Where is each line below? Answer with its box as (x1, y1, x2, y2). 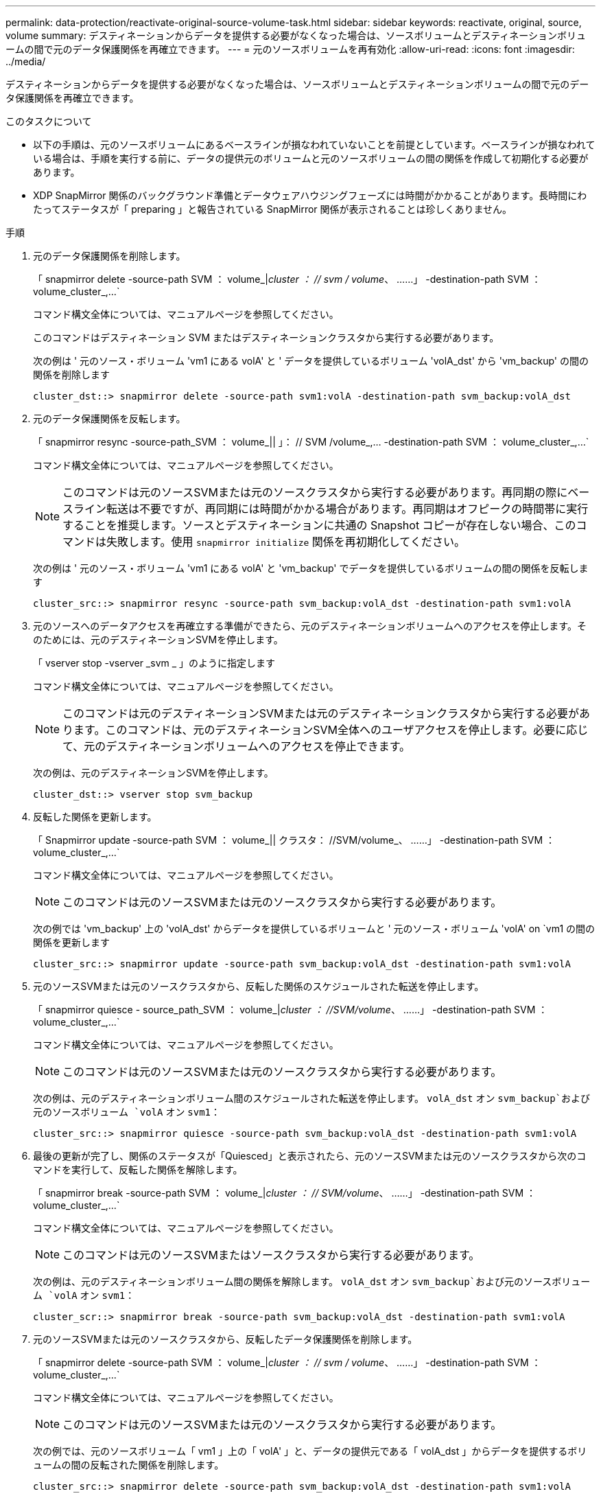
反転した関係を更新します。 (33, 811, 157, 822)
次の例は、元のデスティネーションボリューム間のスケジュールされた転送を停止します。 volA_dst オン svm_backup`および (33, 1092, 591, 1104)
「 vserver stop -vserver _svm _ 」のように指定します (33, 657, 276, 669)
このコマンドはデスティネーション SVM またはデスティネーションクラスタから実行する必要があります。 (33, 332, 499, 343)
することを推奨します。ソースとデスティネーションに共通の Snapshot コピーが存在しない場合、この (62, 518, 576, 532)
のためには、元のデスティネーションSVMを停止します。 (33, 634, 283, 645)
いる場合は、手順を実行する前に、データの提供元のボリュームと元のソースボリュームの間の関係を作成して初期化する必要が (33, 152, 589, 164)
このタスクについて (5, 115, 92, 127)
